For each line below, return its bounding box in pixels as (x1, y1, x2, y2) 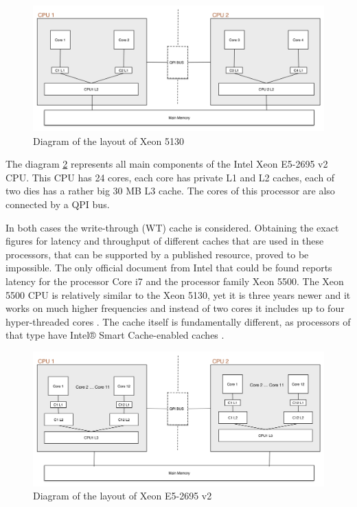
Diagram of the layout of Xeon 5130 (33, 133, 184, 148)
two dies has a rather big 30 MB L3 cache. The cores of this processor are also (5, 183, 335, 198)
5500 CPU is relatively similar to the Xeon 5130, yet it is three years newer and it (5, 287, 351, 302)
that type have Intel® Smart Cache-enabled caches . (5, 328, 224, 342)
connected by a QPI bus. (5, 196, 110, 211)
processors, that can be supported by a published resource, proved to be (5, 247, 309, 261)
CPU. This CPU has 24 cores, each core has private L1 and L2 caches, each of (5, 170, 335, 184)
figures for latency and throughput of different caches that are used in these (5, 234, 324, 248)
